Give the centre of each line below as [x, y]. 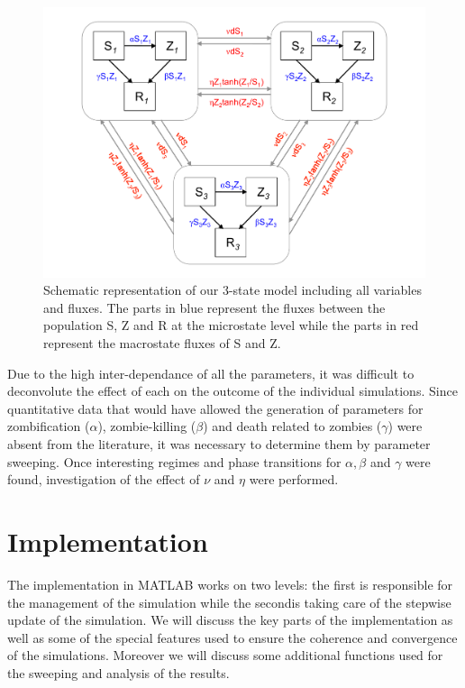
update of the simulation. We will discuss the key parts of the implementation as [230, 620]
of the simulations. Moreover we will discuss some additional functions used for [225, 655]
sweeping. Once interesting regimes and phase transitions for [174, 461]
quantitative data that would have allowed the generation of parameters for [215, 408]
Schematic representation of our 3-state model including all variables [232, 290]
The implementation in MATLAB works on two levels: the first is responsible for [230, 584]
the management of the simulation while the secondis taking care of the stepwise [229, 602]
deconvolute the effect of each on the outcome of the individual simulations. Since [232, 391]
